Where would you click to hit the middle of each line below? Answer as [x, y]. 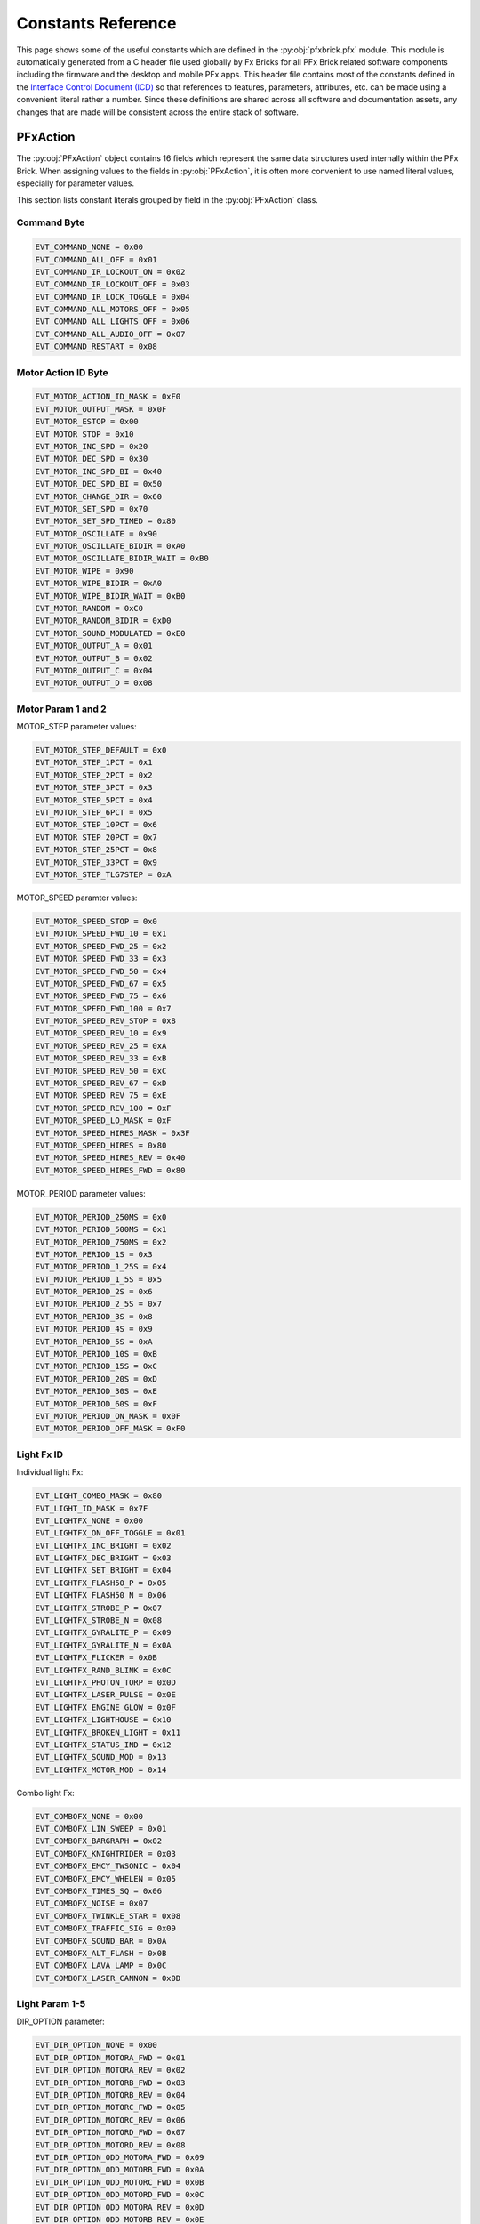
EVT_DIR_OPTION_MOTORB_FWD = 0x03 [110, 2083]
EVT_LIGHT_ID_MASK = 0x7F [92, 1508]
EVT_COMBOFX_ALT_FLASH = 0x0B [101, 1953]
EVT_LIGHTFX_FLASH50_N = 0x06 [101, 1595]
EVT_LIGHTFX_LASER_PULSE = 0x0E [106, 1695]
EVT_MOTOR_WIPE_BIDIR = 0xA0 [99, 584]
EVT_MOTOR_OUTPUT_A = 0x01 [94, 646]
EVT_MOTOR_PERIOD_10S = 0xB [96, 1354]
